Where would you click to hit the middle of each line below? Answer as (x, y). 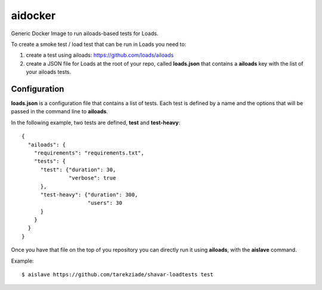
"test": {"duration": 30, (78, 169)
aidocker (33, 16)
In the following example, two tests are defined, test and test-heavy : (96, 122)
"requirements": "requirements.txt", (89, 153)
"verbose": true (92, 178)
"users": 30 (105, 203)
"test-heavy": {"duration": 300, (89, 195)
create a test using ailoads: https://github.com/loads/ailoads (100, 55)
